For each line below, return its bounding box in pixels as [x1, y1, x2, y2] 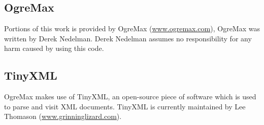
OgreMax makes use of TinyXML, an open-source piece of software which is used [4, 91, 256, 102]
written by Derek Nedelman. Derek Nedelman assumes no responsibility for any [4, 33, 252, 43]
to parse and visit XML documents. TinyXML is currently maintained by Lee [4, 101, 246, 111]
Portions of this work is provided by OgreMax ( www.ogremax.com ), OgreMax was [4, 23, 260, 34]
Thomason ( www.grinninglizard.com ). [4, 111, 122, 121]
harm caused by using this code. [4, 43, 104, 53]
